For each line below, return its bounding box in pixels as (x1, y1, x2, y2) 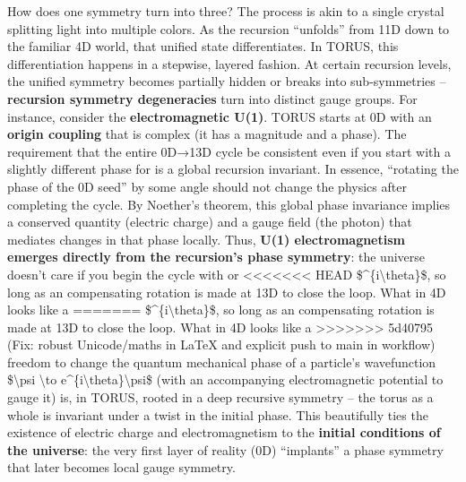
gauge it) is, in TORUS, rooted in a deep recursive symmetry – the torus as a (7, 388, 434, 407)
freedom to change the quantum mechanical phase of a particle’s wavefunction (7, 352, 436, 371)
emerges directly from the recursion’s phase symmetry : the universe (7, 247, 426, 266)
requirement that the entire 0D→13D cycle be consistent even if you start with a (7, 142, 452, 160)
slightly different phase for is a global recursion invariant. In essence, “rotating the (7, 159, 459, 178)
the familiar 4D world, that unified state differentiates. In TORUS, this (7, 37, 399, 56)
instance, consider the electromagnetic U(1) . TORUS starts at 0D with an (7, 107, 432, 125)
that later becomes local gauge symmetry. (7, 458, 236, 477)
